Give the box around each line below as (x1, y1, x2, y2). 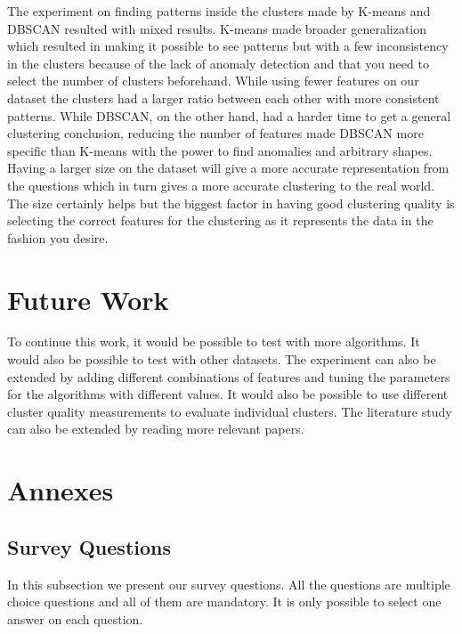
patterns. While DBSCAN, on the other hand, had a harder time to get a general (7, 106, 451, 125)
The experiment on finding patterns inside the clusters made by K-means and (7, 2, 431, 20)
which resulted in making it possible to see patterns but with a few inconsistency (7, 37, 449, 55)
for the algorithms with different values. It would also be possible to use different (7, 385, 449, 403)
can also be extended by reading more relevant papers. (7, 419, 304, 438)
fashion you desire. (7, 228, 109, 247)
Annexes (7, 472, 114, 508)
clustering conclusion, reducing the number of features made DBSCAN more (7, 124, 424, 142)
